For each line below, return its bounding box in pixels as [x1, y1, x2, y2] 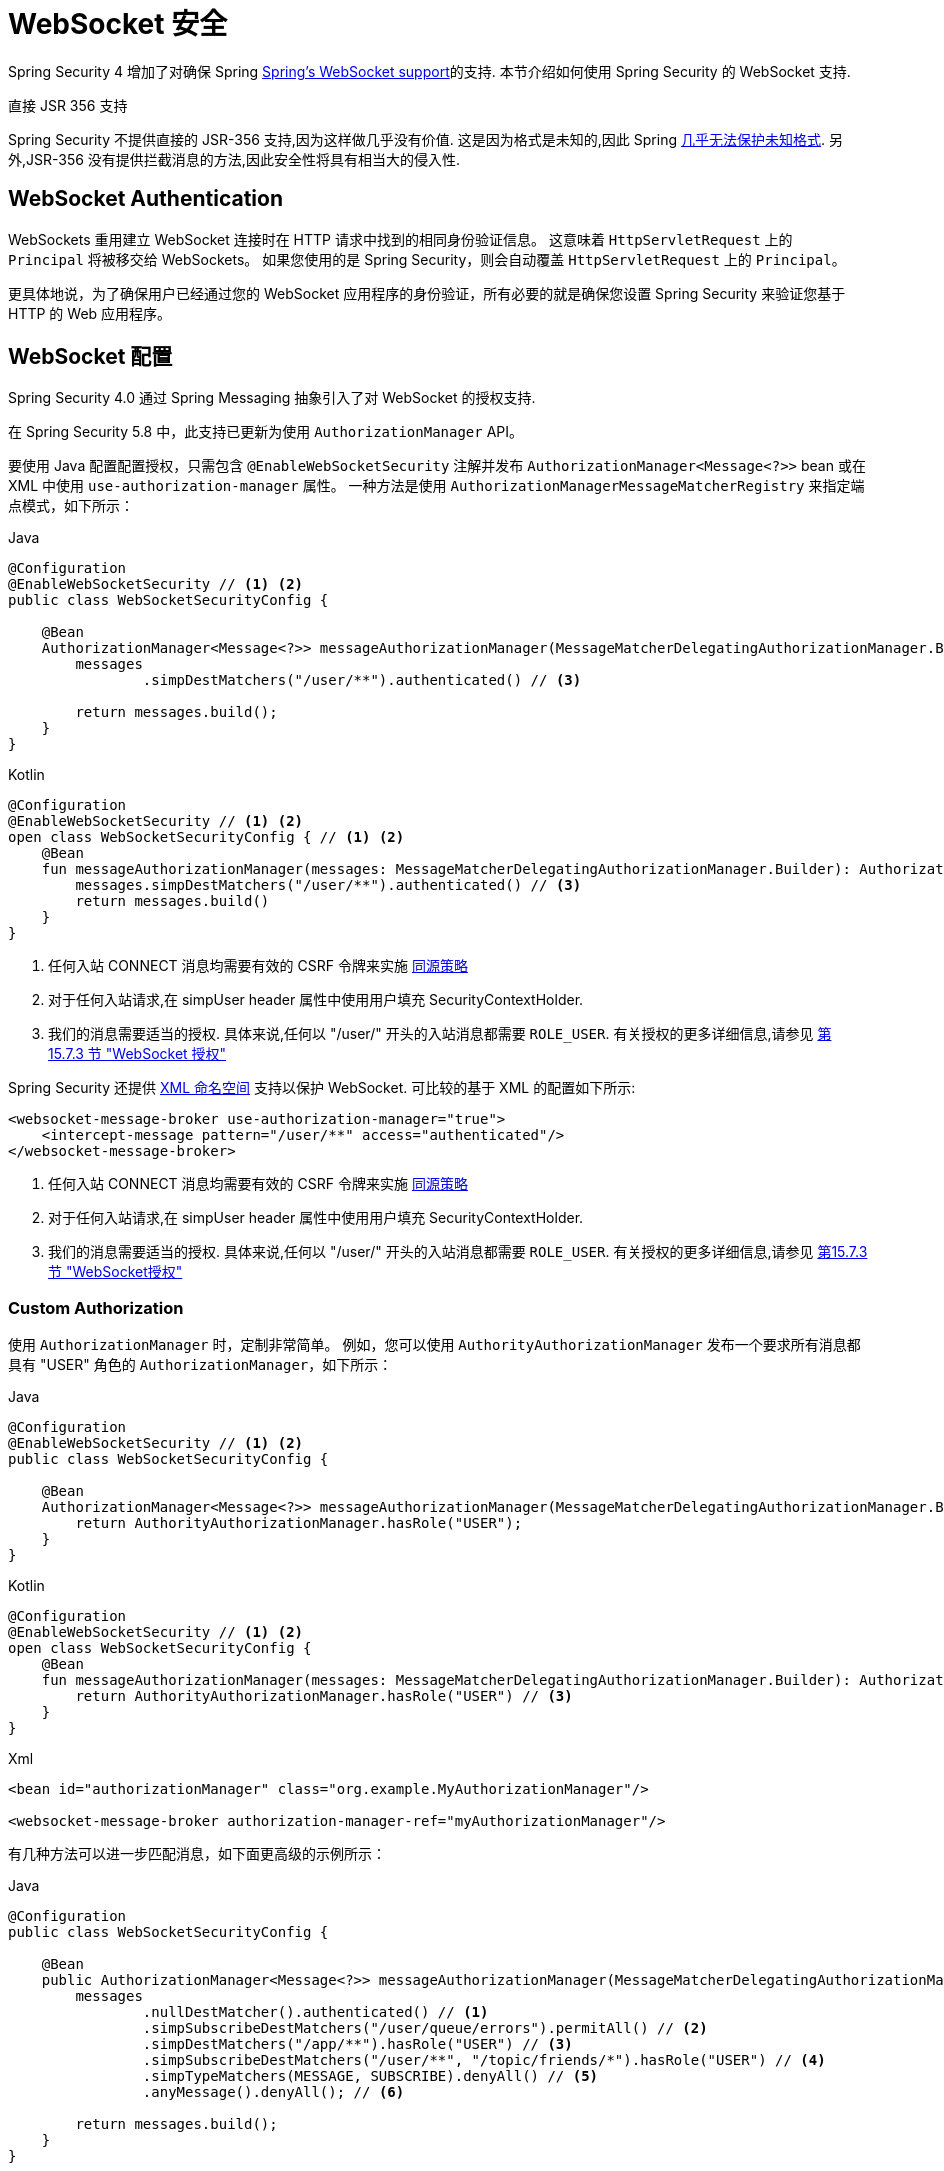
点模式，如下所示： [8, 497, 134, 515]
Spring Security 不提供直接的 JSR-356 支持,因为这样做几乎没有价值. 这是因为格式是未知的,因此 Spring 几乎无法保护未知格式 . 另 [8, 130, 843, 148]
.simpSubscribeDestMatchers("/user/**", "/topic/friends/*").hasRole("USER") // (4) [142, 2052, 826, 2069]
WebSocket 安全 [8, 7, 228, 41]
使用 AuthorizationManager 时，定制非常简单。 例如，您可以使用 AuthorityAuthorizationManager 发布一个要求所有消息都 [8, 1336, 861, 1354]
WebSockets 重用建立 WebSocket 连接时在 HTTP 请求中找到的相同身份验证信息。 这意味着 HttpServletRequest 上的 [8, 230, 793, 248]
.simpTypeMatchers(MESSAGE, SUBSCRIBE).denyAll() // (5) [142, 2068, 599, 2085]
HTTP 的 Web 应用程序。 [8, 304, 172, 322]
